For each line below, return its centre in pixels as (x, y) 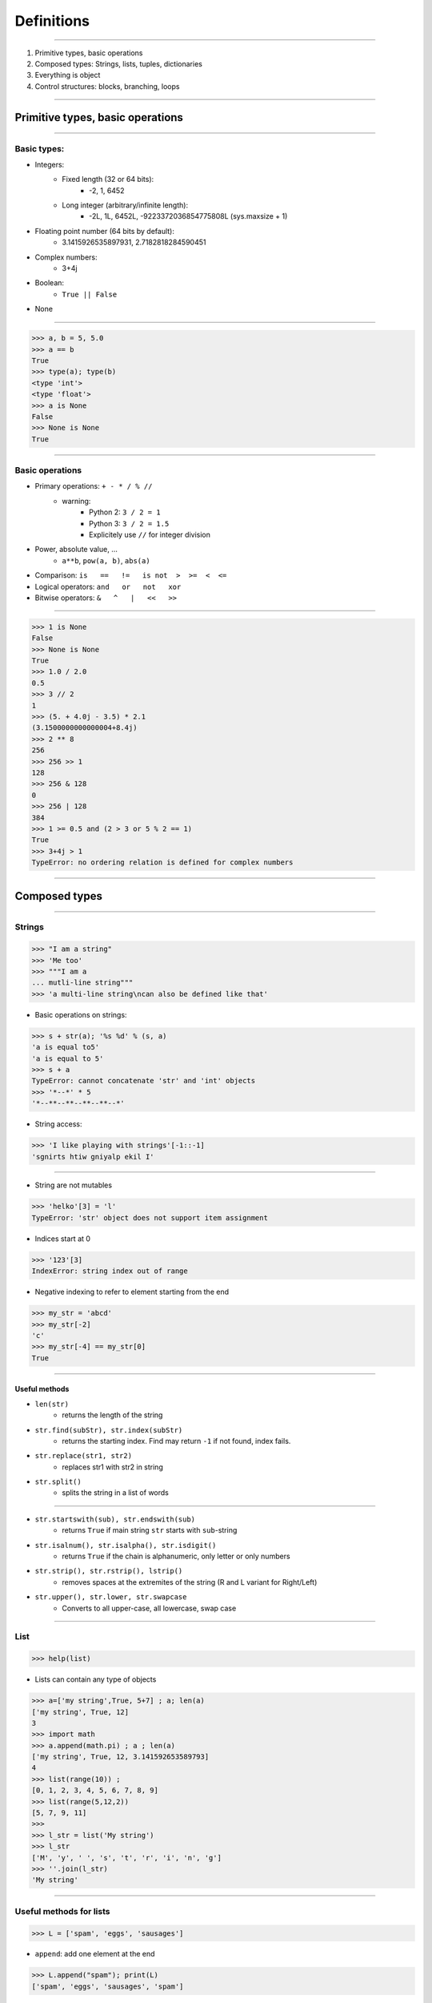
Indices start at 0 (63, 1239)
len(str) (52, 1404)
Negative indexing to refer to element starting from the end (132, 1292)
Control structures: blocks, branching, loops (107, 86)
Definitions (52, 21)
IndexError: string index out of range (110, 1271)
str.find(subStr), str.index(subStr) (109, 1430)
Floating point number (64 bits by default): (105, 231)
